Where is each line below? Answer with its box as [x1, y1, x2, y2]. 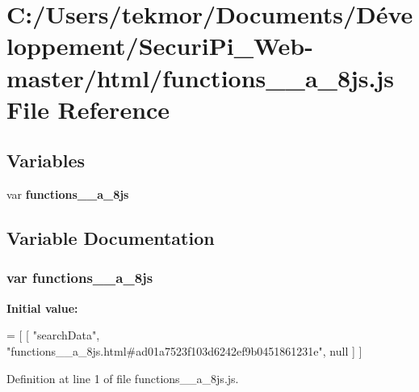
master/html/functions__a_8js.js [6, 61, 395, 94]
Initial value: [6, 299, 78, 316]
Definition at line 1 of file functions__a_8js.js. [6, 369, 239, 386]
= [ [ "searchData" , [6, 327, 100, 344]
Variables [6, 148, 86, 173]
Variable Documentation [6, 226, 215, 251]
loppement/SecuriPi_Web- [6, 29, 313, 62]
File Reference [6, 92, 170, 125]
